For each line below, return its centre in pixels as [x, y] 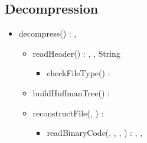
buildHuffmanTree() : [71, 92]
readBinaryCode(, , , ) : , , [95, 133]
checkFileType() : [79, 73]
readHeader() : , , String [76, 53]
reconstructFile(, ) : [68, 113]
